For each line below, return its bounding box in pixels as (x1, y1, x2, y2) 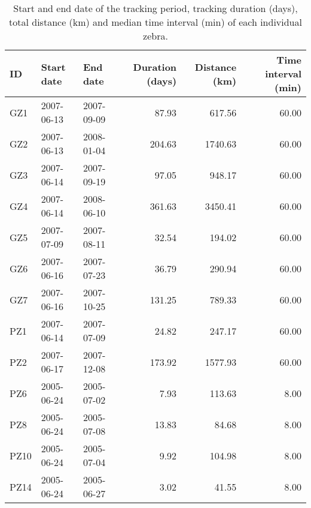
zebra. (143, 29, 168, 43)
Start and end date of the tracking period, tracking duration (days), (13, 1, 298, 15)
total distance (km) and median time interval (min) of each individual (9, 15, 302, 29)
